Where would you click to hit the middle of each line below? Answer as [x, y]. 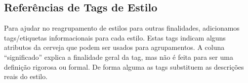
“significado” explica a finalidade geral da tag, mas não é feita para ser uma [119, 57]
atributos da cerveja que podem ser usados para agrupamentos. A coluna [114, 47]
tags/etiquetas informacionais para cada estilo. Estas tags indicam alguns [115, 37]
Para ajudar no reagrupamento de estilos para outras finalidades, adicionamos [122, 28]
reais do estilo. [26, 76]
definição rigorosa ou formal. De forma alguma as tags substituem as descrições [124, 66]
